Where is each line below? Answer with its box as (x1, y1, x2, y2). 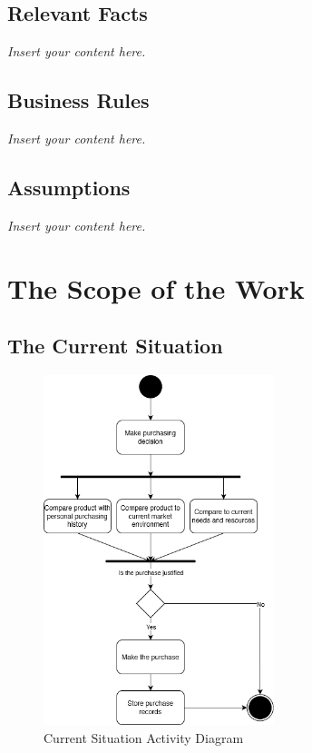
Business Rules (7, 86, 150, 114)
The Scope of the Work (7, 269, 305, 306)
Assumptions (7, 173, 131, 201)
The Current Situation (7, 332, 223, 360)
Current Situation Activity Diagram (44, 728, 244, 747)
